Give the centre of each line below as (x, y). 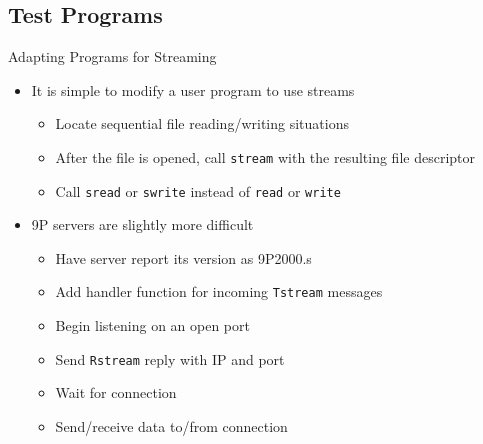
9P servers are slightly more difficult (142, 224)
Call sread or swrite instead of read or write (198, 190)
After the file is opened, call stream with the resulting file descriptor (265, 156)
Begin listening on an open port (152, 325)
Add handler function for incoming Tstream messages (219, 291)
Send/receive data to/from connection (171, 425)
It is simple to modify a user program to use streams (193, 89)
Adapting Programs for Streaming (112, 56)
